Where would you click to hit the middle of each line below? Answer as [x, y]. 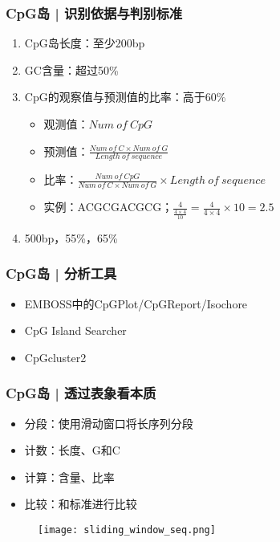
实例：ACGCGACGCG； [108, 207]
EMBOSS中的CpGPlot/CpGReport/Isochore [136, 303]
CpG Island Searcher [75, 330]
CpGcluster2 [55, 357]
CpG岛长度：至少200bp [85, 43]
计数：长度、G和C [72, 450]
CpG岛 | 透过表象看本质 [81, 393]
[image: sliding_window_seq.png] [127, 530]
